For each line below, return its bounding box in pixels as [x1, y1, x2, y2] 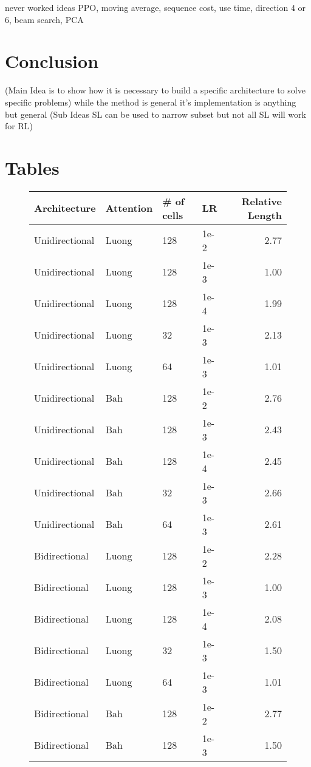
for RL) [5, 120, 33, 132]
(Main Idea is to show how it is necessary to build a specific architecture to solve [5, 84, 306, 96]
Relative [241, 194, 282, 208]
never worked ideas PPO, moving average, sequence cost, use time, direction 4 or [5, 1, 306, 13]
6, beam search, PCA [5, 13, 84, 25]
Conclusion [5, 49, 99, 73]
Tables [5, 155, 60, 180]
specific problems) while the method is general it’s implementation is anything [5, 95, 296, 108]
